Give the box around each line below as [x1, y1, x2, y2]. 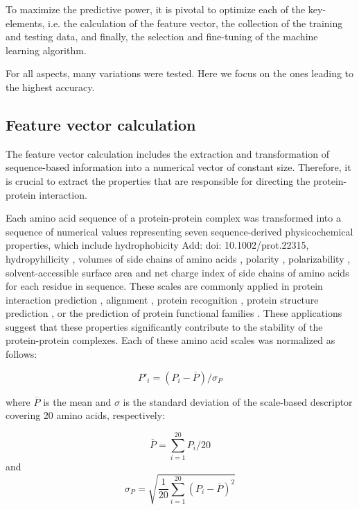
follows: [6, 347, 37, 361]
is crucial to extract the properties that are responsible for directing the [6, 173, 310, 188]
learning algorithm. [6, 42, 87, 57]
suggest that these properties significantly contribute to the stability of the [6, 319, 323, 334]
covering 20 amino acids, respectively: [6, 408, 166, 422]
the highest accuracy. [6, 79, 95, 94]
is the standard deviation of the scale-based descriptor [123, 394, 353, 409]
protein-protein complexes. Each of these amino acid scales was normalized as [6, 333, 335, 347]
